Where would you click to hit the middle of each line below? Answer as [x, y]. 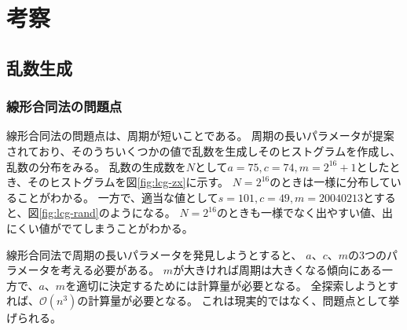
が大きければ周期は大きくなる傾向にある [278, 270]
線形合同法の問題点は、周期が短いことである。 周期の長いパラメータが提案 [200, 136]
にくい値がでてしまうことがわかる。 [100, 227]
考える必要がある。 [110, 270]
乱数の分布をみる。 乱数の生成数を [96, 166]
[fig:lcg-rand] [69, 213]
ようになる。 [143, 213]
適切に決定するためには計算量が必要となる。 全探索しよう [227, 285]
